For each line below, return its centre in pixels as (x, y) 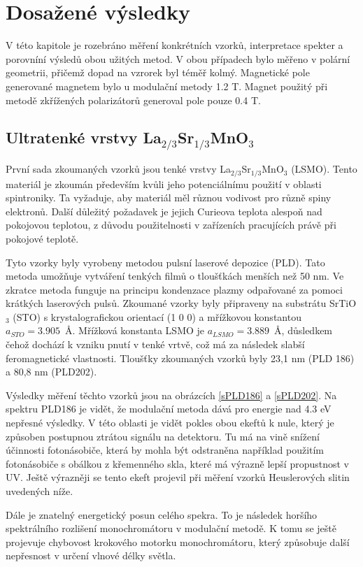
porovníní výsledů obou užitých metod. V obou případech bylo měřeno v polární (178, 58)
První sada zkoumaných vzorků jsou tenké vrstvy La (118, 169)
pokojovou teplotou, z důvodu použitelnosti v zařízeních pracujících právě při (171, 225)
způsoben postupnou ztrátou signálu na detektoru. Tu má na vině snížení (163, 436)
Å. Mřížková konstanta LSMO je (135, 330)
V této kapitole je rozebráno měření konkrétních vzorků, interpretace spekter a (175, 45)
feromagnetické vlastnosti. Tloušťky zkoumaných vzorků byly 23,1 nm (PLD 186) (180, 358)
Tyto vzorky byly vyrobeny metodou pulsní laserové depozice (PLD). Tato (165, 262)
